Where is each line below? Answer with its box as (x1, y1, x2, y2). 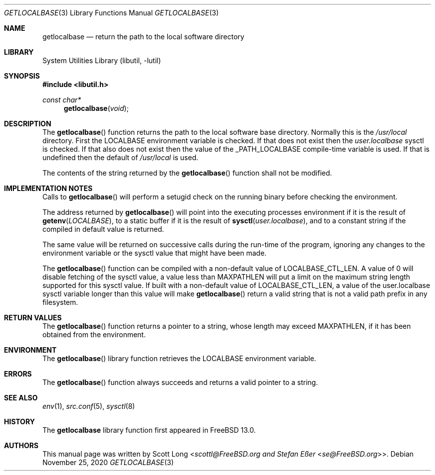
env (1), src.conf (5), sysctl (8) (42, 402, 135, 410)
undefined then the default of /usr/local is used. (42, 153, 199, 162)
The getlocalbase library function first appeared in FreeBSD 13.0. (42, 426, 256, 434)
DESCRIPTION (4, 119, 52, 128)
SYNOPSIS (4, 72, 40, 80)
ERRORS (4, 370, 32, 378)
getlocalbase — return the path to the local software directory (42, 32, 244, 41)
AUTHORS (4, 441, 39, 450)
